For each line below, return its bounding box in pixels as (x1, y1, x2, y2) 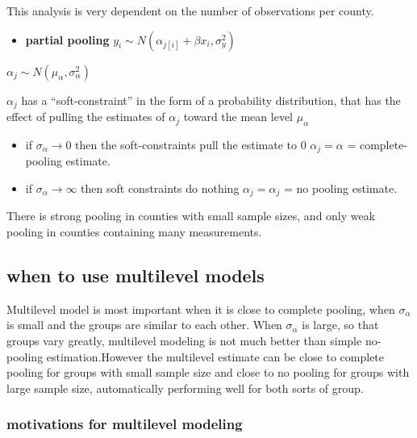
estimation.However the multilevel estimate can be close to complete (46, 348, 385, 365)
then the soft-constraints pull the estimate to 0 (75, 136, 306, 152)
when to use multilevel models (6, 262, 265, 287)
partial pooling (25, 31, 110, 48)
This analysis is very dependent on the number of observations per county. (6, 2, 374, 19)
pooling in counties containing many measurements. (6, 223, 262, 240)
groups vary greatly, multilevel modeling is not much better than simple (6, 332, 362, 348)
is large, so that (302, 316, 379, 333)
